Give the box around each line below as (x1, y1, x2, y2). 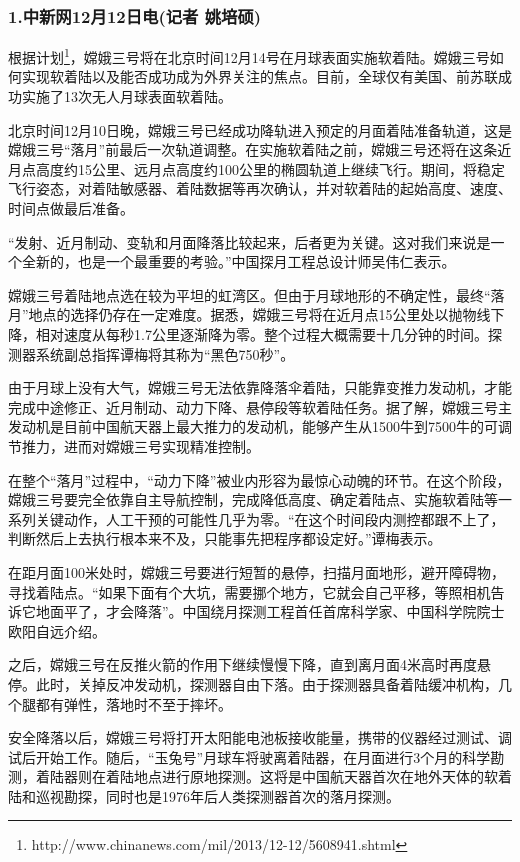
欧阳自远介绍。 (8, 620, 106, 641)
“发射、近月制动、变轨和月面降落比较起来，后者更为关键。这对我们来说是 (8, 231, 491, 252)
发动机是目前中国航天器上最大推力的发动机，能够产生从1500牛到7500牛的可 (8, 416, 498, 437)
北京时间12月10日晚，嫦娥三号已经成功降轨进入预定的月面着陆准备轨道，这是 (8, 119, 512, 140)
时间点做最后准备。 (8, 198, 134, 219)
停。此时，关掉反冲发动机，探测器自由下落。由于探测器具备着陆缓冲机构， (8, 673, 498, 694)
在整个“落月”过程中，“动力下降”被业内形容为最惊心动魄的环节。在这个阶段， (8, 469, 511, 490)
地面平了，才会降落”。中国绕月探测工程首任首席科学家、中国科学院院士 (35, 601, 505, 622)
